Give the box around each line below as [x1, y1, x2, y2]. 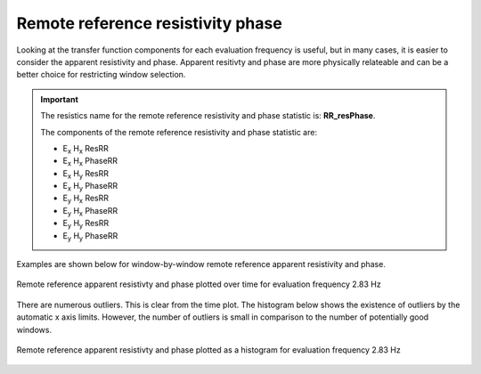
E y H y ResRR [62, 218, 110, 231]
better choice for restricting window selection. [16, 69, 186, 80]
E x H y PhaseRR [62, 181, 118, 193]
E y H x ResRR [62, 192, 110, 206]
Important [40, 93, 79, 104]
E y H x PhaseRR [62, 205, 118, 218]
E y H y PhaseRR [62, 230, 118, 243]
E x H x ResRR [62, 142, 109, 156]
